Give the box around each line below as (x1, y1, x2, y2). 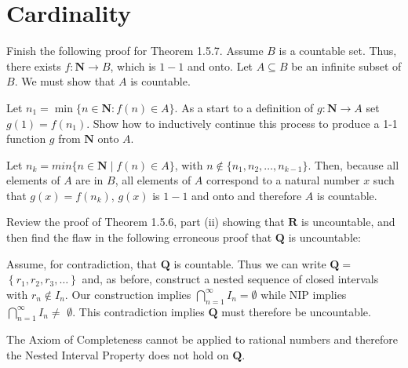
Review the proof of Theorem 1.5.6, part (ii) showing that (6, 213, 285, 230)
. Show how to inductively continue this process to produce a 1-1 (86, 115, 398, 131)
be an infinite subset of (291, 57, 402, 74)
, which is (110, 57, 156, 74)
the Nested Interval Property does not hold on (6, 347, 229, 363)
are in (75, 172, 104, 188)
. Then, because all (308, 156, 399, 173)
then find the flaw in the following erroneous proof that (6, 229, 272, 246)
